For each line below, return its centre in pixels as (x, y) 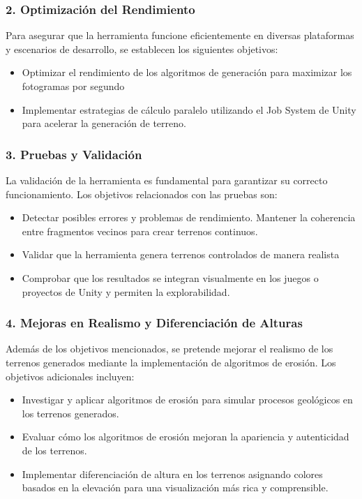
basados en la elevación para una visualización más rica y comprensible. (175, 487)
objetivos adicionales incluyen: (70, 376)
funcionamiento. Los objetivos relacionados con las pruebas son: (142, 194)
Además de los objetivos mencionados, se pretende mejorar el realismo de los (169, 349)
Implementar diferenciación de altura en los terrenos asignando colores (172, 474)
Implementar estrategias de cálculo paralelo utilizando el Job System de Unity (189, 109)
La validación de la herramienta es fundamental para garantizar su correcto (167, 180)
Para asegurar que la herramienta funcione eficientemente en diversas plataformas (180, 35)
